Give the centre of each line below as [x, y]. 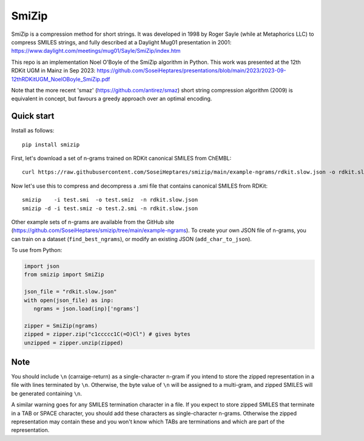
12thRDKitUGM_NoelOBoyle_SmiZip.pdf [61, 79]
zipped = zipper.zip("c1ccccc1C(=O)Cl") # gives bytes [107, 334]
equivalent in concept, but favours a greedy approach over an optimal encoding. [112, 99]
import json [42, 266]
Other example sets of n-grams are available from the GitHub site [93, 222]
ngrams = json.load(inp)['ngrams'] [86, 309]
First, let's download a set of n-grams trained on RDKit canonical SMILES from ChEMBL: [121, 158]
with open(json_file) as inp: [69, 300]
